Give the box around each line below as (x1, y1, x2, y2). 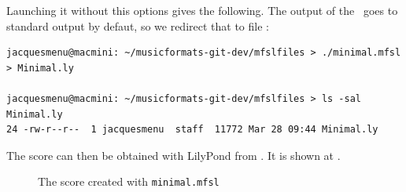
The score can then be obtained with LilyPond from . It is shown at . (6, 147, 341, 163)
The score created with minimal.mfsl (38, 173, 220, 190)
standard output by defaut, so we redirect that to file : (6, 17, 269, 34)
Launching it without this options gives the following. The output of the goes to (6, 2, 398, 18)
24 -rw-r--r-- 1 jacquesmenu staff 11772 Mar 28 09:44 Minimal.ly (6, 124, 378, 136)
